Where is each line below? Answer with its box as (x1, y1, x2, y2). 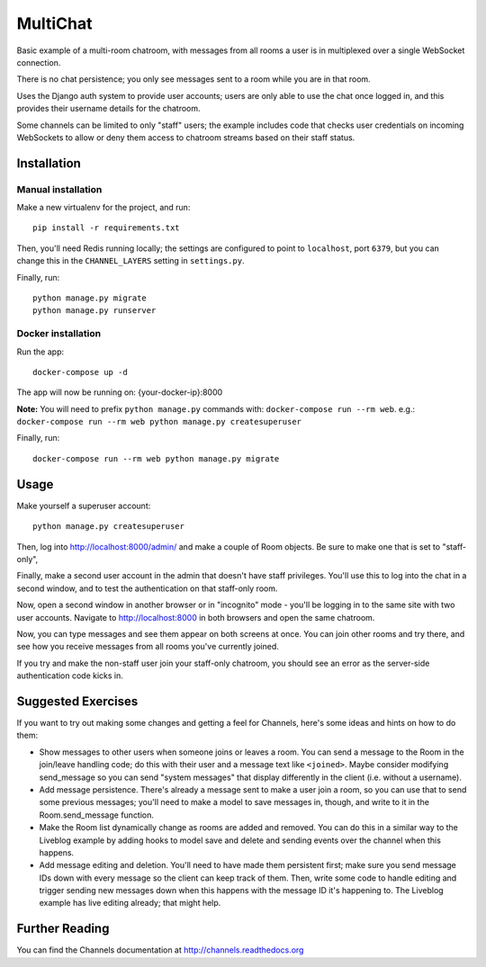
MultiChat (16, 13, 94, 33)
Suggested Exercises (16, 694, 139, 709)
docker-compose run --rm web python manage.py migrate (32, 453, 280, 463)
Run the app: (16, 346, 65, 357)
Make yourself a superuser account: (16, 500, 151, 511)
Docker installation (16, 327, 102, 340)
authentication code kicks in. (16, 670, 123, 681)
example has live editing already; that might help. (39, 898, 221, 909)
